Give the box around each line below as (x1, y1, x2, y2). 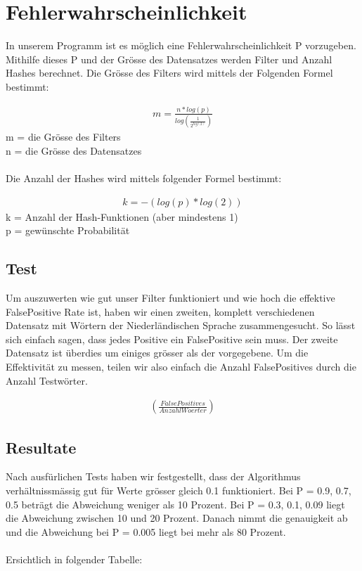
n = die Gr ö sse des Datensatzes (6, 143, 142, 158)
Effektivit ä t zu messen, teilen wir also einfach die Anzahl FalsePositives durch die (6, 359, 356, 373)
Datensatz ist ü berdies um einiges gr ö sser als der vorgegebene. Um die (6, 345, 309, 360)
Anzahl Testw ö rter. (6, 373, 88, 387)
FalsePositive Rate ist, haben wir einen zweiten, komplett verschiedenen (6, 304, 315, 319)
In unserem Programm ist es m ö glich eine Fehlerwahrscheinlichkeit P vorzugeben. (6, 38, 356, 53)
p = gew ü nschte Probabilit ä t (6, 223, 130, 238)
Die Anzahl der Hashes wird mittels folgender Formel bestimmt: (6, 171, 282, 185)
